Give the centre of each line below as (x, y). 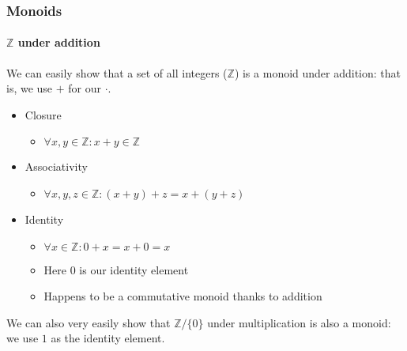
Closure (43, 114)
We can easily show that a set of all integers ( (117, 72)
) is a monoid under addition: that (318, 72)
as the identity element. (108, 338)
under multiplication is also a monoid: (299, 322)
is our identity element (134, 269)
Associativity (56, 166)
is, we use (30, 88)
